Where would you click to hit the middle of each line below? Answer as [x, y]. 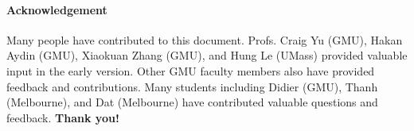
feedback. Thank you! [63, 117]
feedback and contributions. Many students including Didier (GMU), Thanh [192, 86]
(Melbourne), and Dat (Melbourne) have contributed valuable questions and [192, 102]
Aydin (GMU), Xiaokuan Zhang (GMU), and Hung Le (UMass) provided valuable [207, 55]
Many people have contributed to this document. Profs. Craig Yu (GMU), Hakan [205, 39]
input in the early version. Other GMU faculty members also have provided [191, 70]
